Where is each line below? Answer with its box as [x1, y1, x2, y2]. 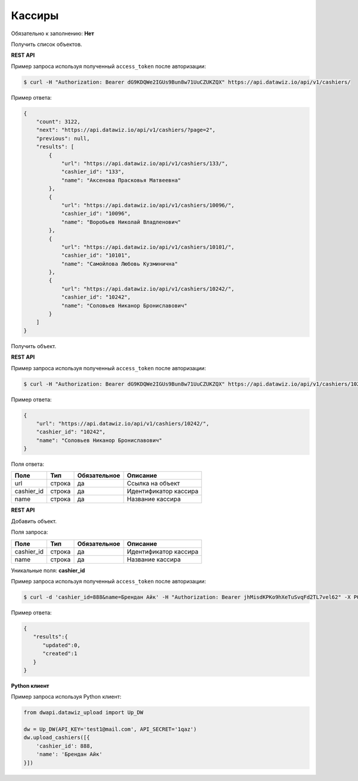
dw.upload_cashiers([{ [23, 734, 90, 741]
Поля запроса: [11, 528, 48, 536]
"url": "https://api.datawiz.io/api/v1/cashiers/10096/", [61, 202, 235, 208]
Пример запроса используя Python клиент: [11, 693, 122, 700]
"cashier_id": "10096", [61, 210, 131, 217]
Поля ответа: [11, 460, 45, 468]
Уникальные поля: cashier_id [11, 567, 85, 574]
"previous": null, [36, 135, 90, 142]
